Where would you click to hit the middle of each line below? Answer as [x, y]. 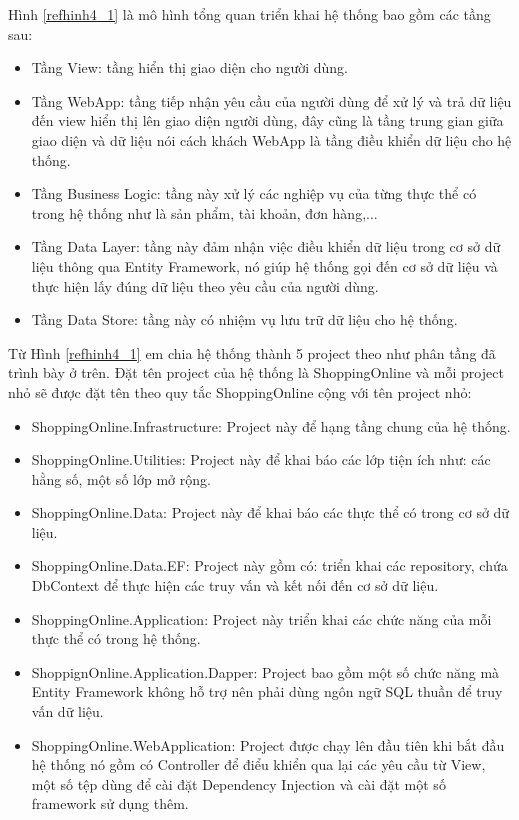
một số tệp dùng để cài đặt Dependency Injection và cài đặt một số [238, 783]
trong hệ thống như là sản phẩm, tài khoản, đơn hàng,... [204, 212]
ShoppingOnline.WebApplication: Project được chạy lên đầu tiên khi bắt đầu [268, 744]
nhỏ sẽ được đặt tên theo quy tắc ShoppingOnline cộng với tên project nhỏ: [240, 391]
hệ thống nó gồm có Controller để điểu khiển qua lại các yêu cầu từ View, [258, 764]
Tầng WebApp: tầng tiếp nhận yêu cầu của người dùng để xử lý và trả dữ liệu [271, 100]
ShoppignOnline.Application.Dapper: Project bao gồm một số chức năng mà [265, 671]
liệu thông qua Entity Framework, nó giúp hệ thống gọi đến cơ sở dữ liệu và [264, 265]
